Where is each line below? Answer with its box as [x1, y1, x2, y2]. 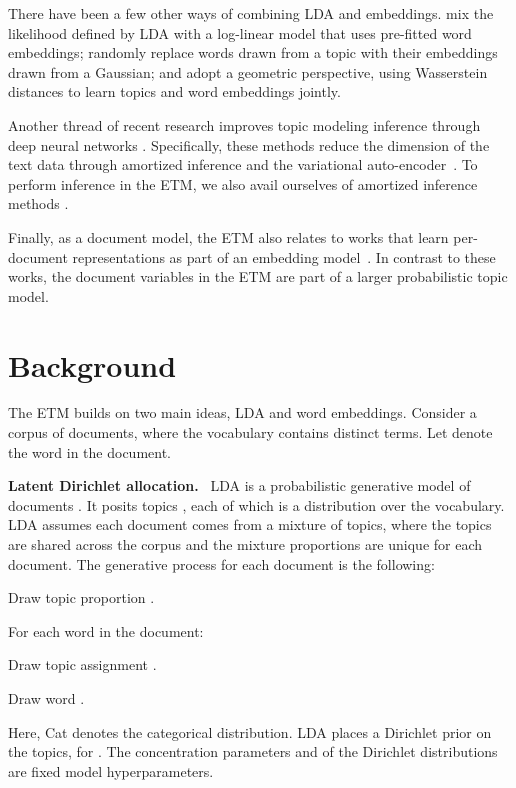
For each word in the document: [8, 620, 204, 641]
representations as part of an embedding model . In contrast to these [72, 246, 496, 267]
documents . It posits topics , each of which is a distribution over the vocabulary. [8, 494, 505, 515]
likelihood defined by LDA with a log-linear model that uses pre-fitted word [8, 22, 472, 43]
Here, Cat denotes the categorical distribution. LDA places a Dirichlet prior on [8, 721, 492, 742]
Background [8, 344, 177, 385]
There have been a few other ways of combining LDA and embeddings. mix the [8, 3, 494, 23]
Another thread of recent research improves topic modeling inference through [8, 114, 481, 135]
